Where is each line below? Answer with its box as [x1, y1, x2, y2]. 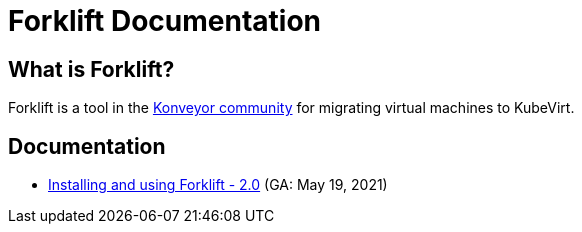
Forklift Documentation [8, 4, 322, 38]
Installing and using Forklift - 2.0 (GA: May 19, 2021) [48, 176, 388, 194]
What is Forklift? [8, 56, 175, 82]
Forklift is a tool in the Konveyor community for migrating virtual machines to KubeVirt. [8, 99, 575, 117]
